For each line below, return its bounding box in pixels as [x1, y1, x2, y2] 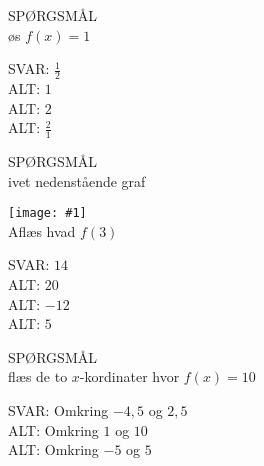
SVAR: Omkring [8, 400, 109, 421]
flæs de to [8, 366, 68, 387]
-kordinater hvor [79, 366, 180, 387]
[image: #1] [8, 206, 87, 221]
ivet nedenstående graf [8, 170, 146, 191]
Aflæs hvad [8, 220, 76, 241]
